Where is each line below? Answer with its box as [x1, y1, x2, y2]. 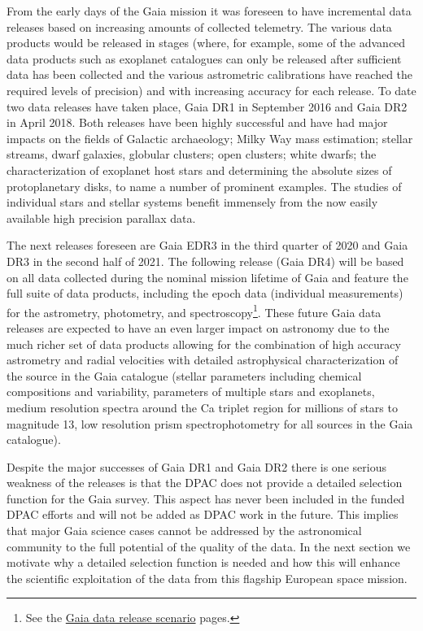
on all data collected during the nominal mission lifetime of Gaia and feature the [7, 268, 408, 285]
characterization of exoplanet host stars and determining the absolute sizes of [7, 161, 392, 178]
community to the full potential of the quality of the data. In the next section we [7, 537, 411, 555]
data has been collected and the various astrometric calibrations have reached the [7, 66, 413, 83]
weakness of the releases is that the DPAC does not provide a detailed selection [7, 474, 403, 491]
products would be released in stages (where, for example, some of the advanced [7, 34, 406, 51]
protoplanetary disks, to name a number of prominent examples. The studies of [7, 177, 402, 194]
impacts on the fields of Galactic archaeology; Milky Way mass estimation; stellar [7, 129, 413, 146]
